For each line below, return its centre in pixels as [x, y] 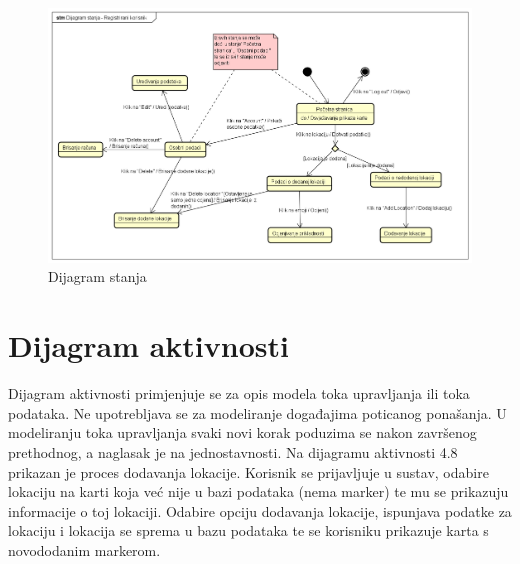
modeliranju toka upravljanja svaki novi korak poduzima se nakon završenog [242, 432]
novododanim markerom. [84, 549]
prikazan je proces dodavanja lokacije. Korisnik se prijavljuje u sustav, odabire [248, 471]
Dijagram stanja [97, 276]
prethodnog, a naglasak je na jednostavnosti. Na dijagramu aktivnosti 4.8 [233, 451]
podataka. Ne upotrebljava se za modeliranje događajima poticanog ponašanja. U [257, 412]
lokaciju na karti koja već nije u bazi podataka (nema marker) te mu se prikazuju [258, 491]
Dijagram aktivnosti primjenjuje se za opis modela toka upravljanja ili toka [239, 393]
